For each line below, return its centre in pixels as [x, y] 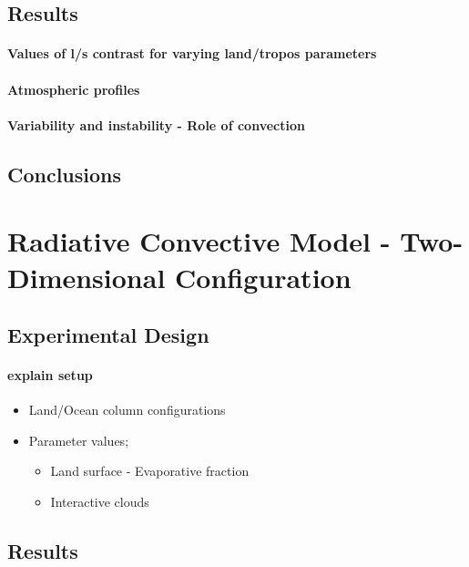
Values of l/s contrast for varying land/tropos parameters [192, 53]
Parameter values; [79, 440]
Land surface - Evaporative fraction [150, 471]
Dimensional [87, 277]
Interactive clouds [100, 502]
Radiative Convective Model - [199, 241]
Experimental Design [108, 335]
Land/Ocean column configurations [127, 410]
